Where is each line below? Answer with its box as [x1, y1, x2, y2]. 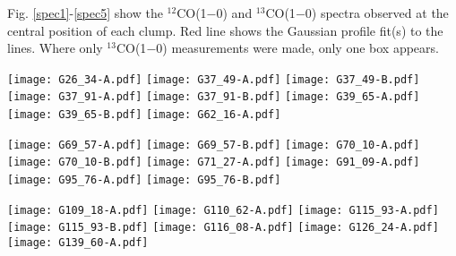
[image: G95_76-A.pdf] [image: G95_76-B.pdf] [7, 174, 281, 187]
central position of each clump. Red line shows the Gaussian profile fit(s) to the [7, 21, 443, 39]
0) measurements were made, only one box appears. [156, 38, 439, 57]
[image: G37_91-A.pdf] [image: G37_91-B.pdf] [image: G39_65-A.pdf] [7, 90, 420, 104]
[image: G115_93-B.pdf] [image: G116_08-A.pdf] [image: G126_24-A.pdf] [7, 221, 439, 235]
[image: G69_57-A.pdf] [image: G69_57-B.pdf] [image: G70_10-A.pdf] [7, 138, 420, 151]
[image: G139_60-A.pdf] [7, 236, 149, 250]
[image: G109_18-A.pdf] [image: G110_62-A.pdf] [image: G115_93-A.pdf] [7, 203, 439, 217]
